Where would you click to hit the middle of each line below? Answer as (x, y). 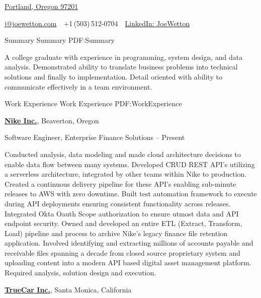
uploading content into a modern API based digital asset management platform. (128, 263)
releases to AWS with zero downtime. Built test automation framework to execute (131, 194)
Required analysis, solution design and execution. (80, 273)
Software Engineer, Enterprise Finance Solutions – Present (95, 137)
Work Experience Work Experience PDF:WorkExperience (93, 103)
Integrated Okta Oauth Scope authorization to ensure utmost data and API (122, 213)
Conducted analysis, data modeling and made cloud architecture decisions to (123, 154)
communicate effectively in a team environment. (78, 86)
